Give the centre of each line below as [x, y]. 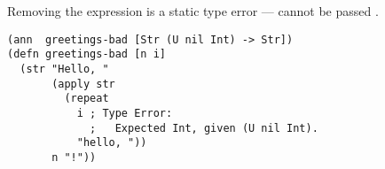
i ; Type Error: [125, 113]
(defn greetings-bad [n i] [86, 54]
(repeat [86, 99]
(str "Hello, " [64, 69]
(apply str [83, 84]
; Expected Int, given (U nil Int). [204, 128]
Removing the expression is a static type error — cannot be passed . [193, 11]
